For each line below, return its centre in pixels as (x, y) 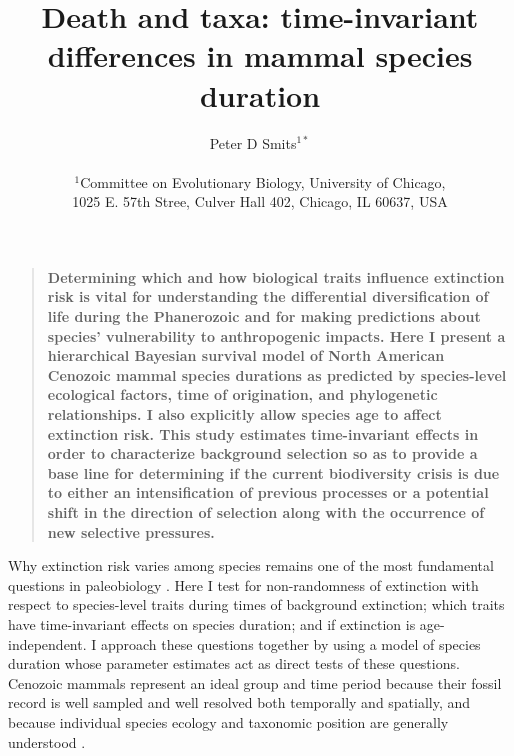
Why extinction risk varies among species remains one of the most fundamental (251, 565)
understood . (47, 741)
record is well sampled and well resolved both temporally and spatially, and (239, 702)
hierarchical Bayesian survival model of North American (246, 355)
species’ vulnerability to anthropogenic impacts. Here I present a (276, 335)
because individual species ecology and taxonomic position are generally (228, 721)
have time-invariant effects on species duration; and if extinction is (212, 623)
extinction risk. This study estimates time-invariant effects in (263, 433)
